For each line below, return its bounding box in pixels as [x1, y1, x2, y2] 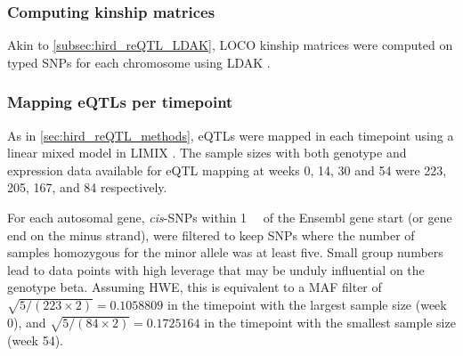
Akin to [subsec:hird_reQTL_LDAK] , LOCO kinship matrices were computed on [7, 36, 453, 54]
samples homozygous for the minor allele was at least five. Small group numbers [7, 243, 443, 262]
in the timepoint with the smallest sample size [204, 312, 456, 331]
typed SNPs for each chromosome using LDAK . [7, 53, 271, 71]
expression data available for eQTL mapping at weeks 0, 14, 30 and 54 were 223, [7, 160, 447, 179]
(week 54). [7, 330, 63, 349]
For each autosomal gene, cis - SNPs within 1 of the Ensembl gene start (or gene [7, 208, 452, 226]
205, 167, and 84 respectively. [7, 178, 167, 197]
